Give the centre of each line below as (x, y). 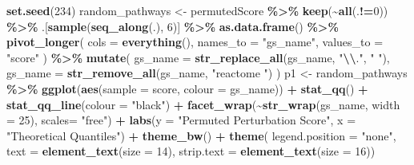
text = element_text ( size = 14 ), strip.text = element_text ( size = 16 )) (191, 151)
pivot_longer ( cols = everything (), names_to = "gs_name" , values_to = (195, 42)
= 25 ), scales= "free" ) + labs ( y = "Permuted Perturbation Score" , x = (181, 120)
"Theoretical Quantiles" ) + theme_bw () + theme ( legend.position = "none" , (201, 135)
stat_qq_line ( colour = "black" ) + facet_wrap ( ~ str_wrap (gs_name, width (203, 104)
